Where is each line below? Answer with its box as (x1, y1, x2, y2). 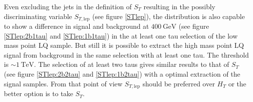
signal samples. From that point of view (4, 78, 123, 88)
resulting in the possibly (143, 1, 215, 11)
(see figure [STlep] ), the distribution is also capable (92, 11, 245, 21)
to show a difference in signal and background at (4, 21, 149, 31)
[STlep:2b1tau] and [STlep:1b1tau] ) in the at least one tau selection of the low (4, 30, 238, 41)
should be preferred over (142, 78, 215, 88)
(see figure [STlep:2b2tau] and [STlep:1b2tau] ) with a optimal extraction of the (4, 69, 240, 79)
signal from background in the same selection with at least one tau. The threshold (4, 49, 249, 60)
